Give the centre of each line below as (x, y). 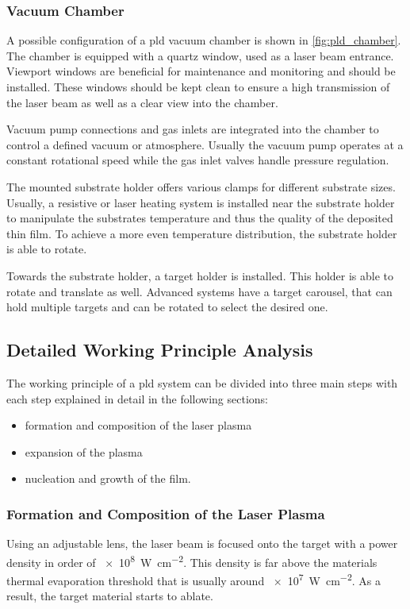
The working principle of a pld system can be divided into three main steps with (202, 382)
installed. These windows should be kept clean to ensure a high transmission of (198, 87)
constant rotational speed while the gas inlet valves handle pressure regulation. (198, 160)
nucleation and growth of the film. (108, 478)
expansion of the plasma (84, 451)
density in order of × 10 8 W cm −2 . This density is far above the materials (192, 561)
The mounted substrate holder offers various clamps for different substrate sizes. (201, 186)
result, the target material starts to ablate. (110, 596)
